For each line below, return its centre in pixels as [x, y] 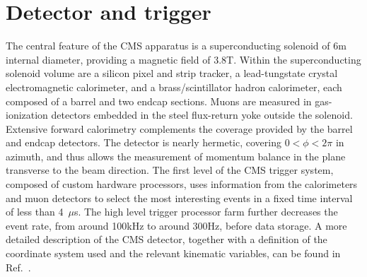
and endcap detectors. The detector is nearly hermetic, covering [144, 142]
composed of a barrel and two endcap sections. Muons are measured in [159, 101]
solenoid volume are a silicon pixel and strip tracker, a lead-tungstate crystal [172, 73]
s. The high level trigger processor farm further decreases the [206, 212]
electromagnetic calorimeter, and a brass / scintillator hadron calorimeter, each [174, 87]
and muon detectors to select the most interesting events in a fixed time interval [179, 198]
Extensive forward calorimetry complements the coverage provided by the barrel [179, 128]
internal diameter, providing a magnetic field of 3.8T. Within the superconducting [183, 59]
